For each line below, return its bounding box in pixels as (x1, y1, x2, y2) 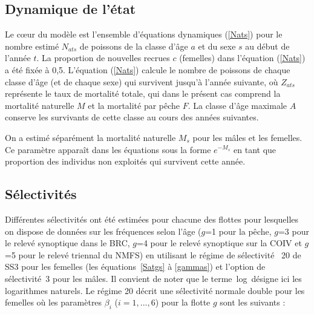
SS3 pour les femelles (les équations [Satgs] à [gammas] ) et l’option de (5, 260, 266, 273)
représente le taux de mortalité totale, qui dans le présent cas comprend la (5, 87, 281, 100)
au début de (245, 39, 290, 52)
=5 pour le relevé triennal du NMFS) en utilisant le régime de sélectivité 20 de (5, 248, 301, 261)
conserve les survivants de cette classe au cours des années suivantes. (5, 111, 259, 123)
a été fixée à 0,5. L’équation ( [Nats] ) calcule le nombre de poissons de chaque (5, 63, 290, 76)
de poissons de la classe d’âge (79, 39, 188, 52)
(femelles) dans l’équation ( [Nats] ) (179, 51, 306, 64)
